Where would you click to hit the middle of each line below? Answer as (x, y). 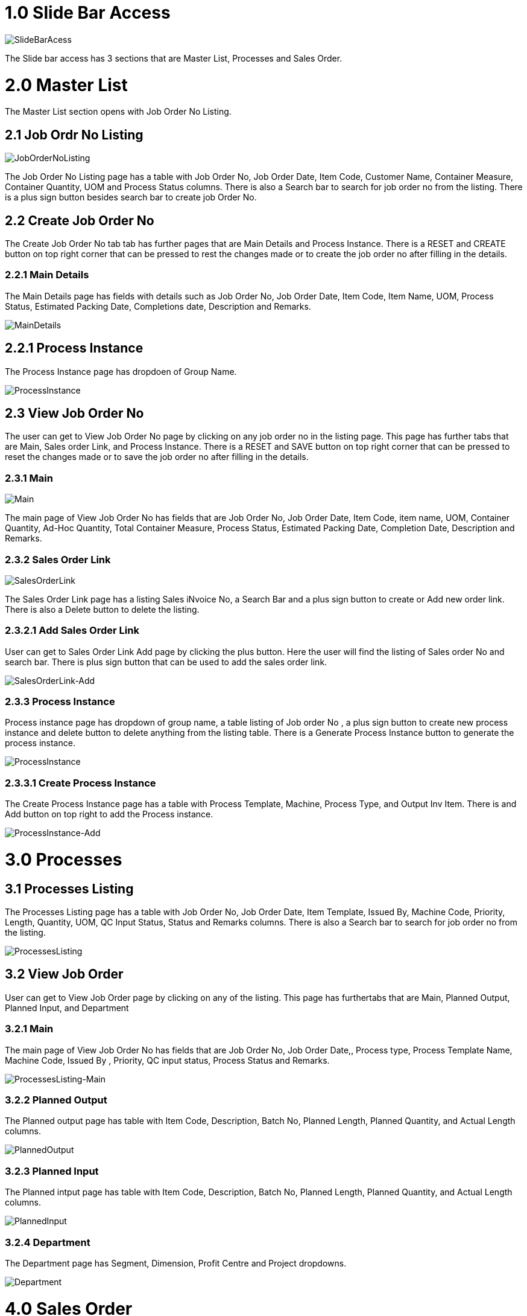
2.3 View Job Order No (74, 413)
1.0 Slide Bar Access (88, 13)
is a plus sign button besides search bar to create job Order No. (131, 197)
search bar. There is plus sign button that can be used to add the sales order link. (166, 662)
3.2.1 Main (29, 1029)
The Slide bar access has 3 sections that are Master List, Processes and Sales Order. (174, 58)
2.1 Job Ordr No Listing (74, 135)
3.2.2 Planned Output (56, 1100)
